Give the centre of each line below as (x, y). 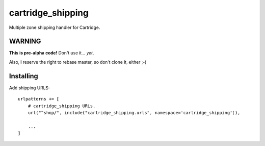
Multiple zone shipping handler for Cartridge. (54, 27)
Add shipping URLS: (29, 88)
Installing (24, 76)
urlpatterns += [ (39, 99)
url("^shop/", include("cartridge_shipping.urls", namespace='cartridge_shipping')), (134, 112)
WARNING (25, 41)
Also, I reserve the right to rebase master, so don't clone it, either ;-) (78, 62)
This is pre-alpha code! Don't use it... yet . (52, 53)
